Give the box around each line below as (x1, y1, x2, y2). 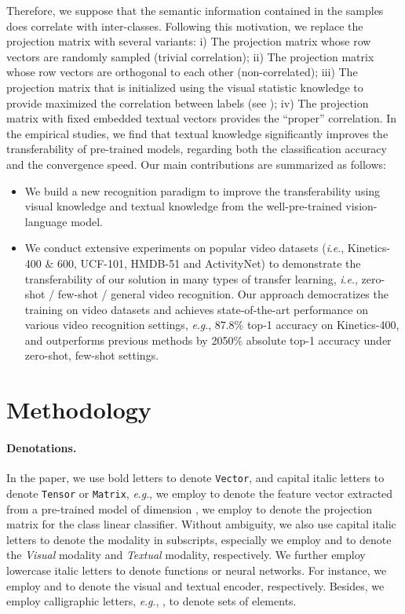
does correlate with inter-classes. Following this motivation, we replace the (6, 17, 363, 34)
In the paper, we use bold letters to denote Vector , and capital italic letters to (6, 470, 385, 486)
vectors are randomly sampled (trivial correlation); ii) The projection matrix (6, 48, 374, 64)
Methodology (6, 393, 151, 426)
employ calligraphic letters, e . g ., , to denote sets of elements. (6, 593, 297, 609)
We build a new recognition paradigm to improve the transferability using (24, 182, 381, 199)
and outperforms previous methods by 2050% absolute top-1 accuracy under (24, 331, 392, 348)
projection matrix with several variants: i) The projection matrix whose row (6, 33, 371, 49)
